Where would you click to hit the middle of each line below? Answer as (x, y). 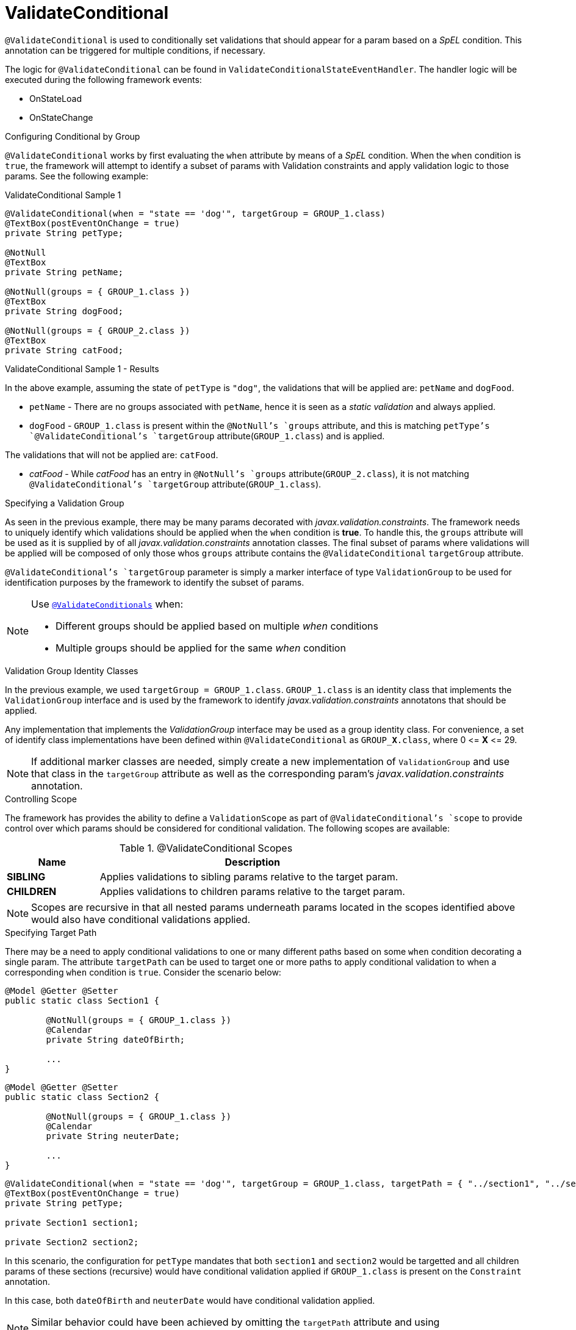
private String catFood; (64, 350)
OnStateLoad (56, 98)
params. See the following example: (77, 176)
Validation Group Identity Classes (72, 670)
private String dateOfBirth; (116, 1039)
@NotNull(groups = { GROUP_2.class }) (98, 330)
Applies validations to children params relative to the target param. (252, 891)
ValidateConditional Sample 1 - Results (82, 368)
